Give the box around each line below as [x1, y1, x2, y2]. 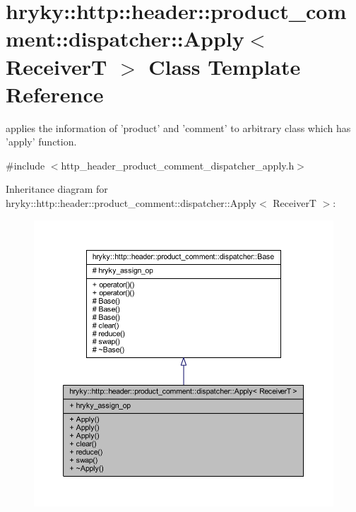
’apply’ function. [6, 134, 77, 149]
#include [6, 157, 45, 172]
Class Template [148, 52, 301, 81]
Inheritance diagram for [6, 181, 108, 196]
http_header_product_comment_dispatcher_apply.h [61, 157, 295, 172]
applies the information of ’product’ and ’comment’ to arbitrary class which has [6, 120, 351, 135]
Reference [6, 79, 104, 108]
